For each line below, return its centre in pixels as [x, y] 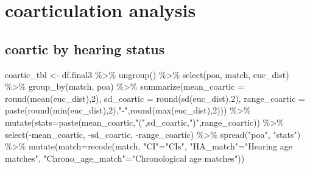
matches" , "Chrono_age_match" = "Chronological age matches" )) [125, 158]
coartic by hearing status [85, 49]
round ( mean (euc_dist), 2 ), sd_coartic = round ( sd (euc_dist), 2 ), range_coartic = [155, 98]
